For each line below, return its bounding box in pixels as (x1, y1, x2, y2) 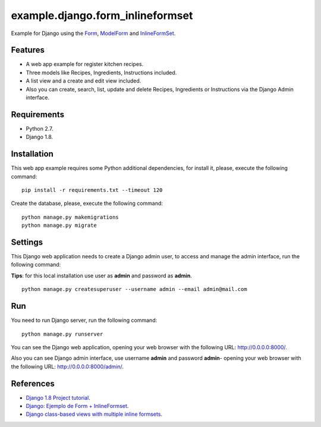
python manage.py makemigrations (21, 214, 119, 220)
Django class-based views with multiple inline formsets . (26, 410, 163, 418)
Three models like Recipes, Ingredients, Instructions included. (26, 69, 177, 76)
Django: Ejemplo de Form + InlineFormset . (26, 403, 129, 410)
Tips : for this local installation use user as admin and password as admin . (11, 272, 193, 279)
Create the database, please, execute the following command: (11, 200, 163, 207)
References (11, 378, 55, 388)
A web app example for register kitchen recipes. (26, 61, 144, 68)
